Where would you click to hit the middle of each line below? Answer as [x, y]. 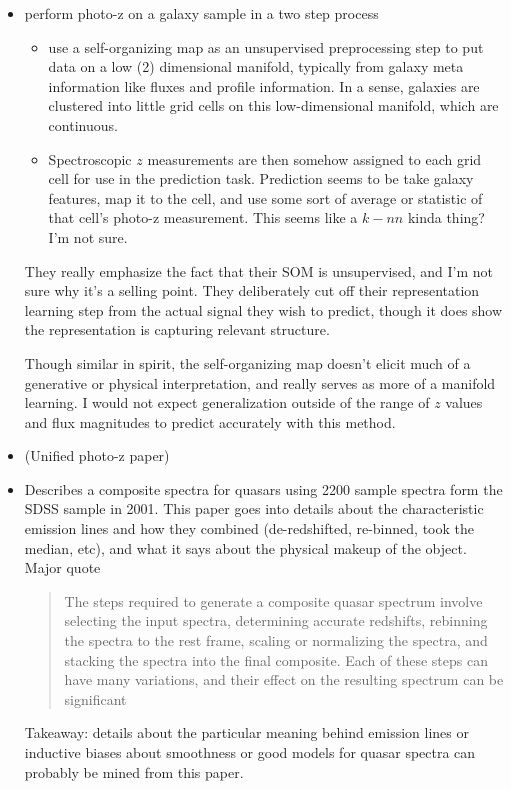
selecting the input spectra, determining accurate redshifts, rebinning [276, 620]
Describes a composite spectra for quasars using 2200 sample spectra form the [263, 488]
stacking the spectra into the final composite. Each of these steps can [276, 659]
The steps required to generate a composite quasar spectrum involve [273, 600]
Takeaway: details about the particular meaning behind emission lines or [246, 732]
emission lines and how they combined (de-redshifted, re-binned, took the [249, 528]
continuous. [83, 124]
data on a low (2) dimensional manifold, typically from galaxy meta [256, 66]
